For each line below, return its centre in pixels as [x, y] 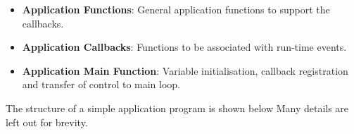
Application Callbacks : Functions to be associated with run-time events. [184, 47]
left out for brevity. [47, 122]
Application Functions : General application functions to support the [176, 9]
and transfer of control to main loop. [101, 84]
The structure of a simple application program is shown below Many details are [177, 108]
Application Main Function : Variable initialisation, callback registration [185, 70]
